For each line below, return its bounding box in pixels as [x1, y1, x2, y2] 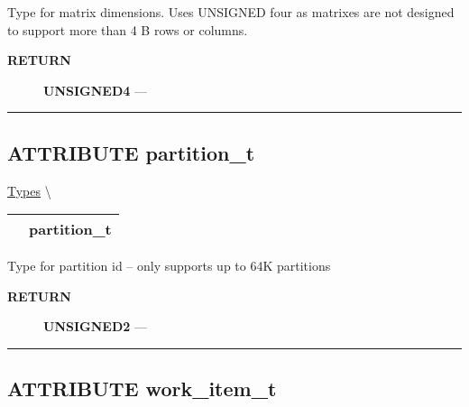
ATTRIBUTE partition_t [7, 138, 255, 166]
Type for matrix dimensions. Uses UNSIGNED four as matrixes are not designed [7, 3, 455, 21]
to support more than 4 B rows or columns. [7, 20, 248, 39]
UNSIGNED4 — [43, 80, 147, 99]
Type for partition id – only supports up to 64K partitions [7, 256, 331, 275]
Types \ [7, 180, 51, 199]
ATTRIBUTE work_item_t [7, 375, 277, 402]
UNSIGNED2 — [43, 317, 147, 336]
